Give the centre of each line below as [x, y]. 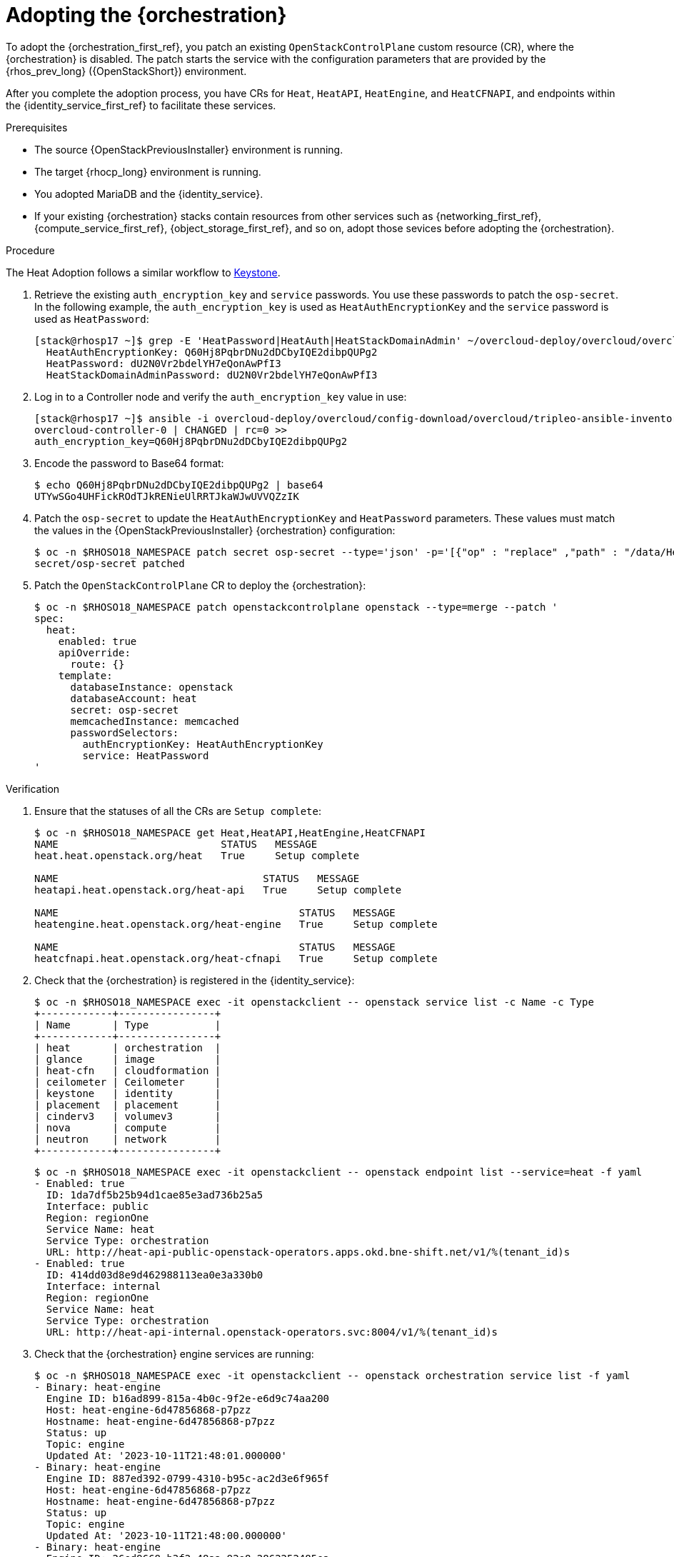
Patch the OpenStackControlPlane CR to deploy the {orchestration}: [200, 585]
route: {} [97, 664]
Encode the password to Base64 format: [129, 463]
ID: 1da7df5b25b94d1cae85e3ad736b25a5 [155, 1195]
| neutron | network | [128, 1139]
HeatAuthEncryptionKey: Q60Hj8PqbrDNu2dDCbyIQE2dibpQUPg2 [212, 352]
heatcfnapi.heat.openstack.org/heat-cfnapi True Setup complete [236, 958]
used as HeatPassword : [92, 319]
